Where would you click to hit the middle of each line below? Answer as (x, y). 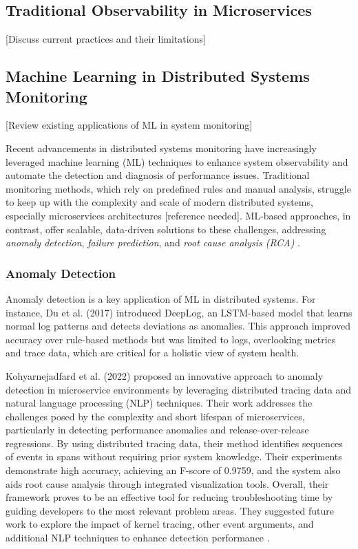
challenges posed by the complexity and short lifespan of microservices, (155, 416)
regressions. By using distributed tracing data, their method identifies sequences (174, 443)
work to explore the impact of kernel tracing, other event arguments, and (160, 524)
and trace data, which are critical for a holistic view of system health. (152, 353)
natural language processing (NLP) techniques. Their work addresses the (159, 403)
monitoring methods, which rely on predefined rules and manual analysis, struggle (178, 188)
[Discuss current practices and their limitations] (106, 39)
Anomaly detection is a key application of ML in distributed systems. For (161, 298)
